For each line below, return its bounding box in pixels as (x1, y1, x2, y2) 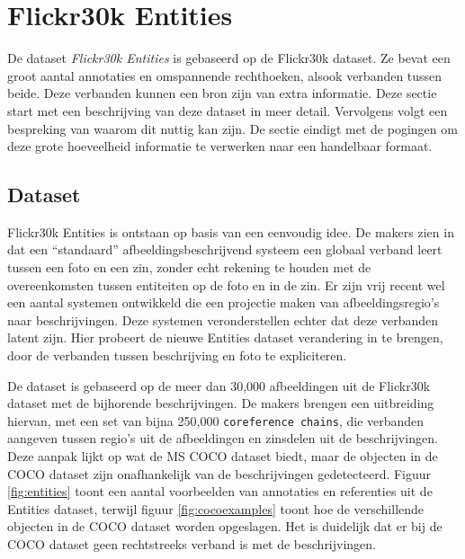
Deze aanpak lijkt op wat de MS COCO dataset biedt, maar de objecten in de (7, 447, 438, 466)
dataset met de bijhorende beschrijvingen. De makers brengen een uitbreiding (7, 394, 434, 413)
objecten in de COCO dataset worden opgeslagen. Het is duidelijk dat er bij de (7, 517, 443, 536)
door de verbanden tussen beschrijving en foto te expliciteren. (7, 346, 347, 365)
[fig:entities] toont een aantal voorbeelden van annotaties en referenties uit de (7, 482, 433, 501)
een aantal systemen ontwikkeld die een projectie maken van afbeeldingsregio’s (7, 293, 440, 312)
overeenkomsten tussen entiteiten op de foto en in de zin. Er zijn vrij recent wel (7, 275, 445, 294)
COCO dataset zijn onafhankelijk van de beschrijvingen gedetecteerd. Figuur (7, 464, 432, 483)
